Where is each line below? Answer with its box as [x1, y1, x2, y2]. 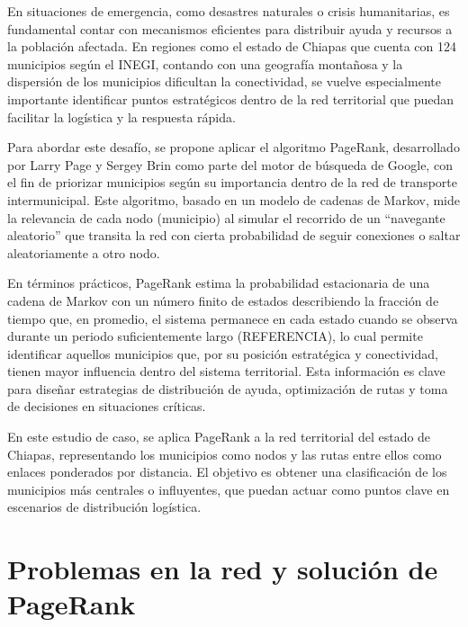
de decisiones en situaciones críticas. [7, 397, 206, 416]
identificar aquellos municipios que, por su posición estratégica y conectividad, [7, 344, 438, 363]
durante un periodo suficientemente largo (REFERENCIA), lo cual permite [7, 327, 423, 345]
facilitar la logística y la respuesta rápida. [7, 107, 236, 126]
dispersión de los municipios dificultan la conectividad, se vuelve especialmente [7, 72, 441, 91]
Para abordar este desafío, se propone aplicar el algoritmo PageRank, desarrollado [7, 138, 460, 157]
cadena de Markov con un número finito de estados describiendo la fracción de [7, 291, 439, 309]
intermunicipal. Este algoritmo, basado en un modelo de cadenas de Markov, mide [7, 190, 460, 209]
